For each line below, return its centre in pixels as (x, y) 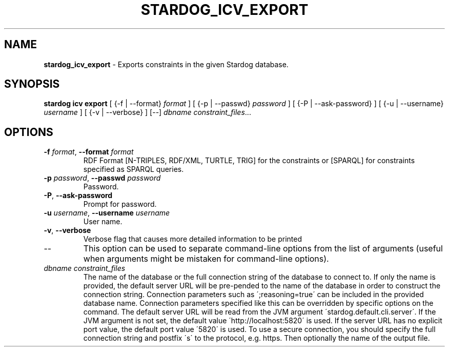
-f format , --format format (89, 152)
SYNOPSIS (32, 84)
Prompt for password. (120, 204)
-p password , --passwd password (102, 178)
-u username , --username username (107, 213)
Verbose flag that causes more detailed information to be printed (192, 239)
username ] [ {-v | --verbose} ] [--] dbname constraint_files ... (147, 112)
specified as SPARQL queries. (134, 169)
